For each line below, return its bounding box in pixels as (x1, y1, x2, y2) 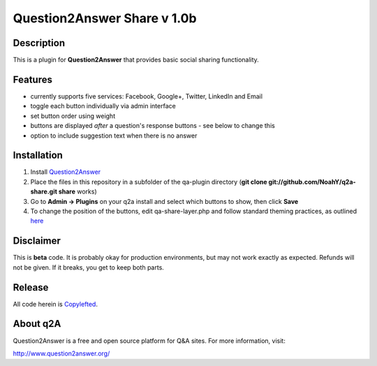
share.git (30, 187, 57, 196)
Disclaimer (13, 235, 61, 247)
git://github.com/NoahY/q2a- (268, 177, 356, 186)
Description (13, 37, 66, 49)
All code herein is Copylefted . (13, 300, 98, 308)
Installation (13, 149, 63, 161)
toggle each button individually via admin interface (30, 102, 176, 110)
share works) (58, 187, 97, 196)
